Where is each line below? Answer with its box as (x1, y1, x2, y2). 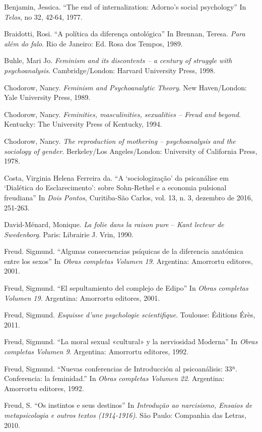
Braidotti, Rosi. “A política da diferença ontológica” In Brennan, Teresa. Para (4, 28, 245, 39)
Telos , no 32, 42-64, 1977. (4, 11, 83, 22)
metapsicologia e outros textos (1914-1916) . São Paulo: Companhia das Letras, (4, 410, 246, 420)
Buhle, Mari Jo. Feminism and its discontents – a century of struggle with (4, 55, 232, 66)
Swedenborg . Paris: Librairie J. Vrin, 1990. (4, 229, 134, 239)
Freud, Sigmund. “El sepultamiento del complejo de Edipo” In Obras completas (4, 283, 248, 293)
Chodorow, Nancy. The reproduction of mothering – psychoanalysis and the (4, 135, 236, 146)
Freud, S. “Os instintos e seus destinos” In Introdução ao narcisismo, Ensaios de (4, 400, 252, 410)
